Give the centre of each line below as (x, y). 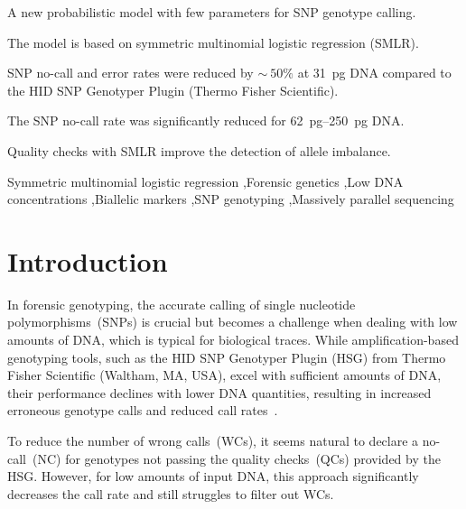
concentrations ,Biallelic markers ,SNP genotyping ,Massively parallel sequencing (231, 199)
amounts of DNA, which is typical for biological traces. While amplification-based (233, 340)
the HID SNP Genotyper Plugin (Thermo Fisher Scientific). (173, 90)
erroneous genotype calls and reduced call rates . (143, 410)
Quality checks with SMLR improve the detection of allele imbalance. (199, 150)
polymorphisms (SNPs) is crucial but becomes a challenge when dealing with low (233, 322)
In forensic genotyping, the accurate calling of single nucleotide (182, 304)
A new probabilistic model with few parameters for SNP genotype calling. (212, 12)
